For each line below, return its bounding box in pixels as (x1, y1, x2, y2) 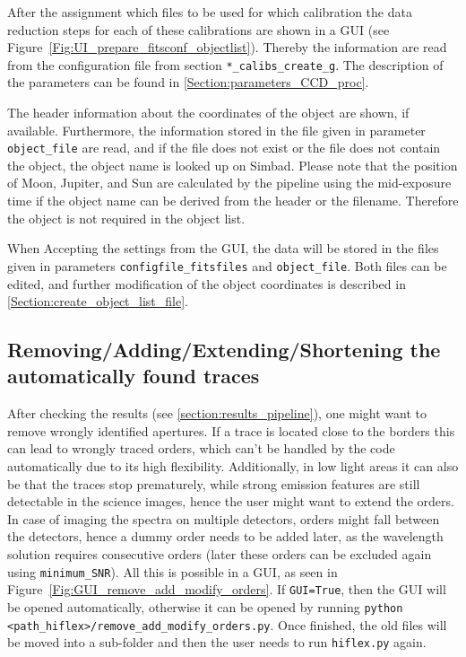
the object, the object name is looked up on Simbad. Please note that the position (7, 155, 458, 174)
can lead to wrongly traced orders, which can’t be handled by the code (7, 439, 395, 458)
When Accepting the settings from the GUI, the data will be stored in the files (7, 239, 439, 258)
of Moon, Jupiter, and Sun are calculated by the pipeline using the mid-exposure (7, 173, 452, 192)
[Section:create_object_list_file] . (7, 292, 188, 311)
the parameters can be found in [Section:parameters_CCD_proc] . (7, 73, 369, 92)
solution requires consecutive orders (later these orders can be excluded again (7, 545, 432, 564)
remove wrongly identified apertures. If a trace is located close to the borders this (7, 421, 455, 440)
